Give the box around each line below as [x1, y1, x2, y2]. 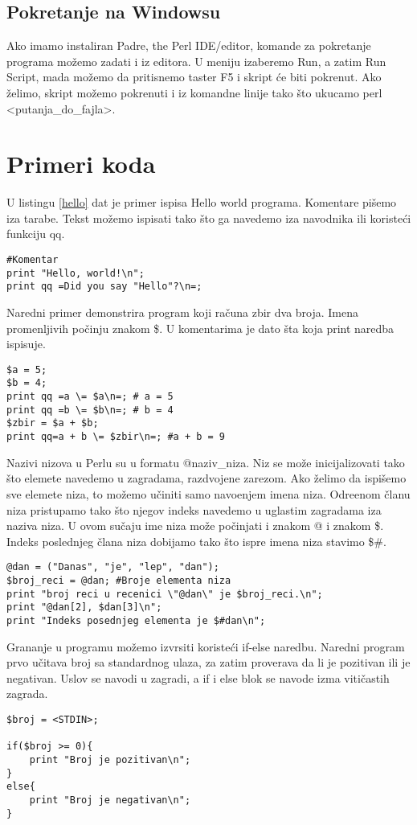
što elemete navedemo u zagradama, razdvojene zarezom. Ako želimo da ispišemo [6, 470, 407, 486]
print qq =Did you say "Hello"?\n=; [6, 281, 202, 293]
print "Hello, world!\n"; [6, 267, 145, 279]
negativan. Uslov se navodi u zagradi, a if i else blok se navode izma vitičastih [6, 669, 390, 686]
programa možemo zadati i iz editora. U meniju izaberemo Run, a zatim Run [6, 52, 386, 69]
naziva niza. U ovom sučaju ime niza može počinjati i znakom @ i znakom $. [6, 517, 384, 534]
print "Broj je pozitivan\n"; [29, 753, 191, 765]
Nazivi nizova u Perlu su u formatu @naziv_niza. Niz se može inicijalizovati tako [6, 454, 405, 470]
